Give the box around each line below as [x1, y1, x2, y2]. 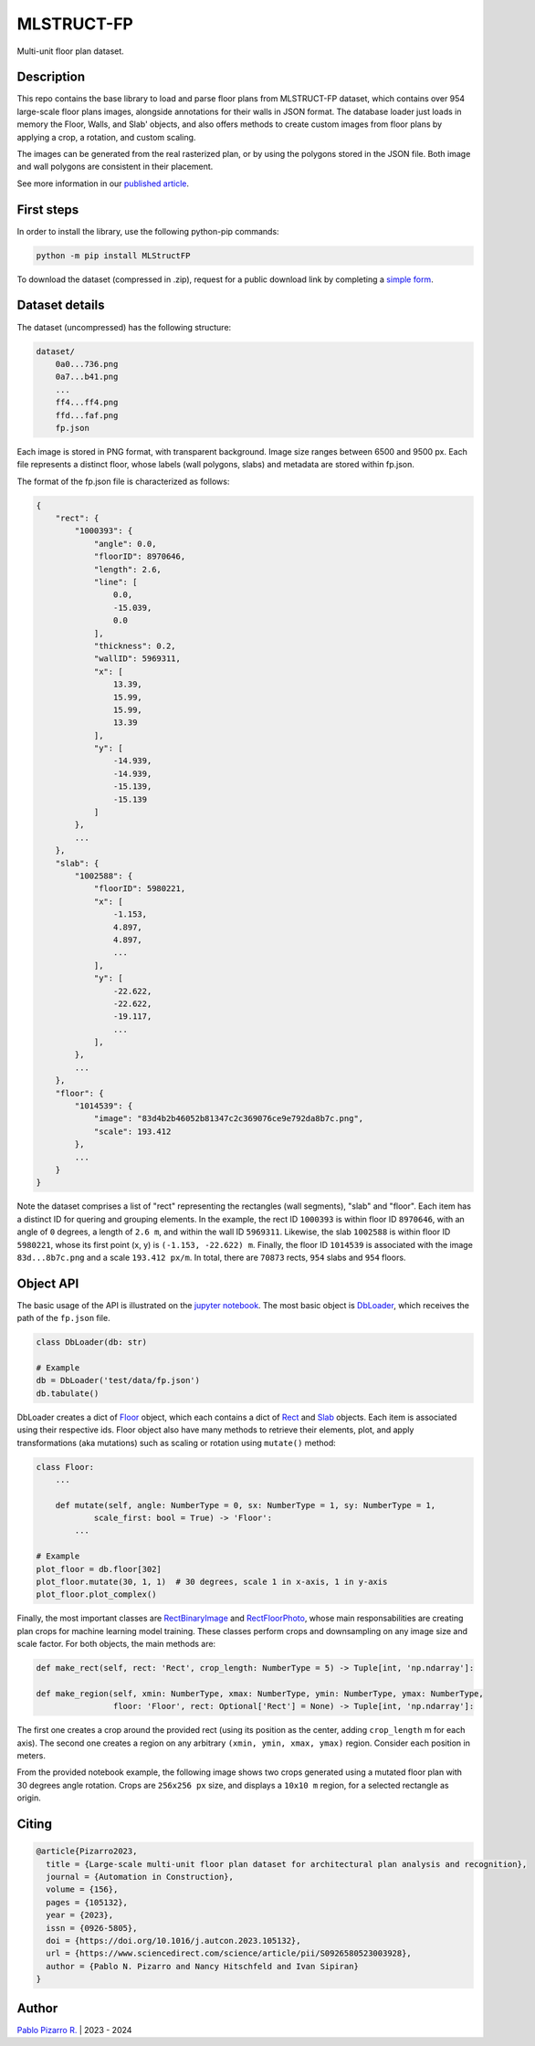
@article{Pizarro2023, [36, 1846, 138, 1857]
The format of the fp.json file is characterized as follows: [16, 476, 230, 487]
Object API [16, 1275, 79, 1291]
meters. [16, 1750, 46, 1761]
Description [16, 69, 86, 85]
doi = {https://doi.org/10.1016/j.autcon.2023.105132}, [46, 1936, 301, 1946]
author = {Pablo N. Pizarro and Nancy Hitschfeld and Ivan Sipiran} [46, 1961, 360, 1971]
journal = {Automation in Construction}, [46, 1872, 235, 1883]
